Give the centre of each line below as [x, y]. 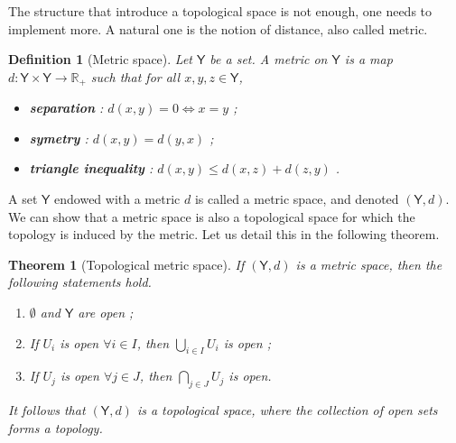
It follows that [47, 410]
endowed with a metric [117, 199]
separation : [66, 108]
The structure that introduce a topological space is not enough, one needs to [220, 11]
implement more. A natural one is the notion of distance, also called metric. [218, 28]
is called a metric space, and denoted [297, 199]
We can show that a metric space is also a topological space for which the [212, 216]
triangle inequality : [91, 168]
